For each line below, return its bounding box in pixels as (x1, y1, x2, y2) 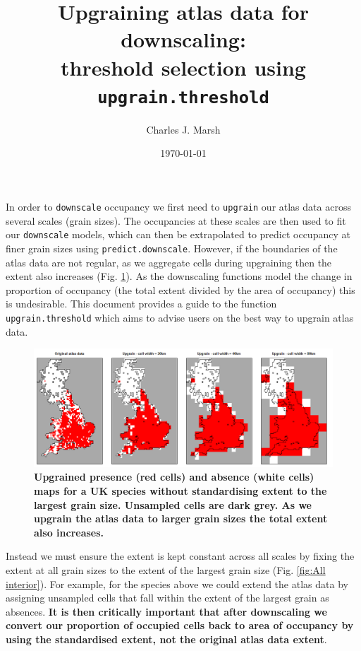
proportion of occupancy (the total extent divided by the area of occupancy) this (6, 282, 355, 297)
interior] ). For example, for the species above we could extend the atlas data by (6, 576, 348, 591)
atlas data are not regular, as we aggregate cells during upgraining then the (6, 254, 332, 269)
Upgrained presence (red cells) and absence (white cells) (34, 469, 314, 484)
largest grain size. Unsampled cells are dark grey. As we (34, 497, 312, 512)
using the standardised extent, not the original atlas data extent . (6, 632, 327, 646)
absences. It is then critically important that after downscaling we (6, 604, 327, 618)
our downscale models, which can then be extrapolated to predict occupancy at (6, 227, 350, 242)
